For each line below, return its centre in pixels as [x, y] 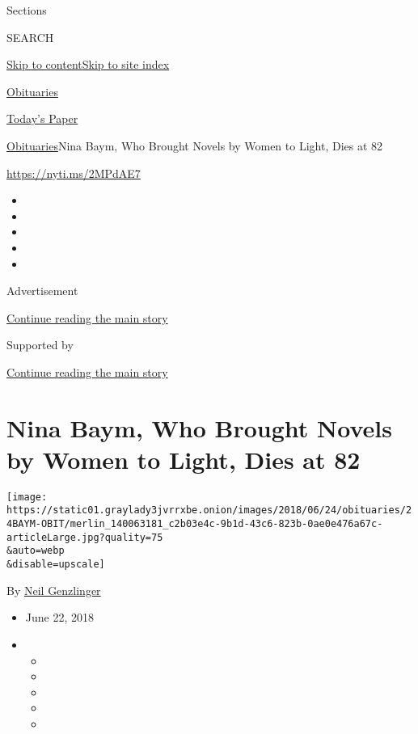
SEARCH [30, 37]
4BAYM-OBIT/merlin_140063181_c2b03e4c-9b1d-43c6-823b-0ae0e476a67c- [195, 524]
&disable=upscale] [56, 565]
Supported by [40, 345]
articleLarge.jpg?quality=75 [85, 537]
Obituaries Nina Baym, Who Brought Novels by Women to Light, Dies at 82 [195, 145]
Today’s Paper [42, 118]
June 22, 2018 [59, 617]
